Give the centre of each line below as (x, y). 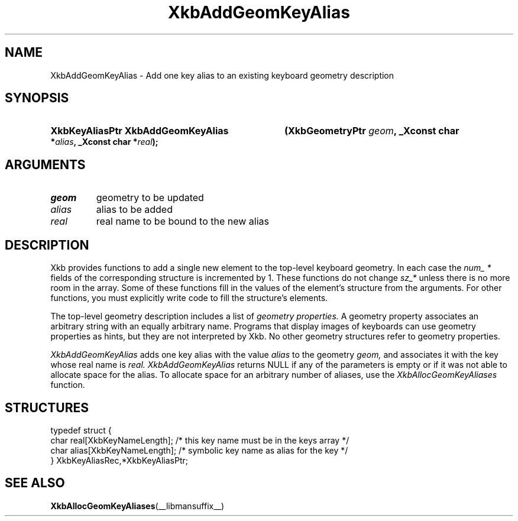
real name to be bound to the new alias (183, 221)
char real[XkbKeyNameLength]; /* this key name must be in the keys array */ (200, 440)
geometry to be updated (150, 198)
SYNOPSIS (37, 98)
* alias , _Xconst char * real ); (104, 142)
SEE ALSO (35, 483)
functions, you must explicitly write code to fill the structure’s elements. (189, 298)
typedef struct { (81, 430)
